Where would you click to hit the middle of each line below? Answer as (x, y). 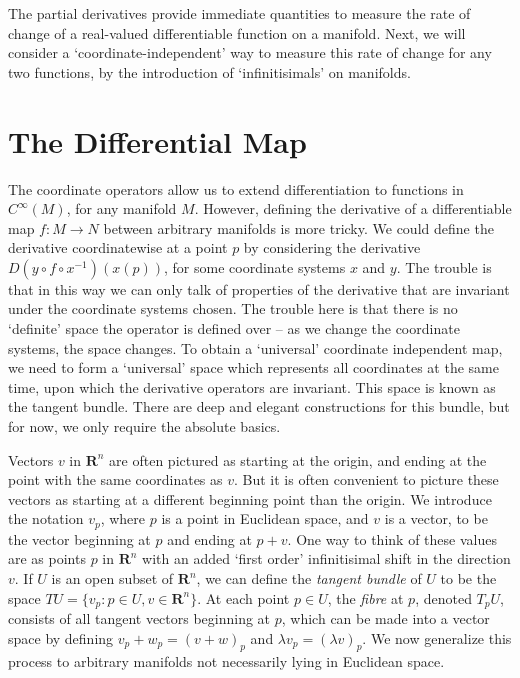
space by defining (61, 637)
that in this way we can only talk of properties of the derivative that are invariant (259, 288)
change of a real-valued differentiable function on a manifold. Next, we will (237, 32)
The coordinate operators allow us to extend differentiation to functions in (236, 188)
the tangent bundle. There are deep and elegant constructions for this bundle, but (259, 406)
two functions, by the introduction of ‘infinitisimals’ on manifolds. (209, 71)
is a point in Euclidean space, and (265, 518)
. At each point (243, 597)
